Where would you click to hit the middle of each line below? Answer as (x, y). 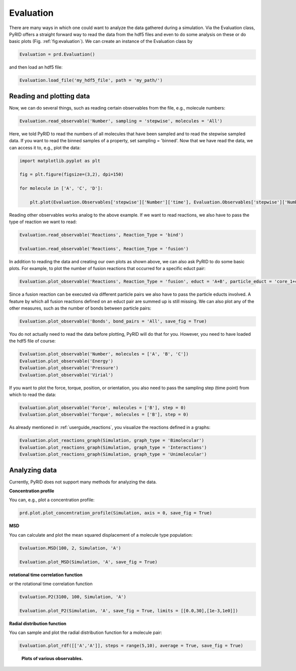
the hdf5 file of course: (33, 341)
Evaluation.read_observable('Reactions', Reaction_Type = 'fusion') (104, 249)
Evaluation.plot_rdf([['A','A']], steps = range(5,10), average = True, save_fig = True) (131, 646)
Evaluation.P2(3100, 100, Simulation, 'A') (73, 597)
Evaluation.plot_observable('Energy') (66, 361)
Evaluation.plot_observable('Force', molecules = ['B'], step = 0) (103, 408)
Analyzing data (33, 470)
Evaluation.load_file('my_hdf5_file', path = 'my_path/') (91, 80)
